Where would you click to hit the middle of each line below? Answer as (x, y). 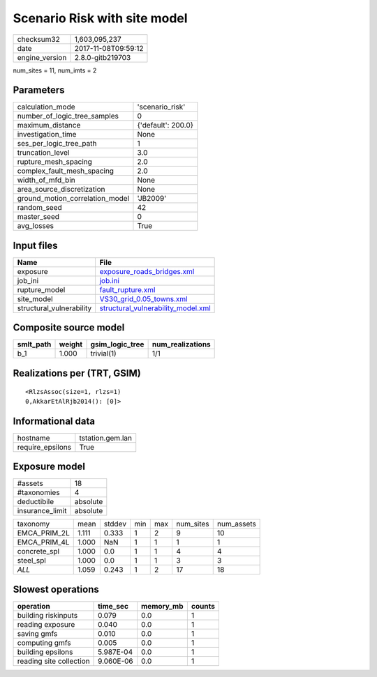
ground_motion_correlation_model (73, 199)
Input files (36, 245)
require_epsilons (44, 447)
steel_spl (32, 561)
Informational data (54, 421)
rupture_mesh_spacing (54, 162)
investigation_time (47, 135)
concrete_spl (38, 552)
